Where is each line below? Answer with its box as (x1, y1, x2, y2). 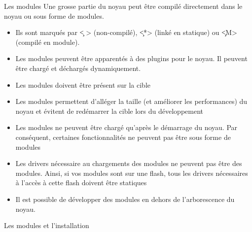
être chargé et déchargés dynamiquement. (15, 63, 141, 73)
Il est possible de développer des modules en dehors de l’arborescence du (15, 194, 235, 204)
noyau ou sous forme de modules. (4, 10, 104, 21)
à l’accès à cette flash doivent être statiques (15, 177, 147, 188)
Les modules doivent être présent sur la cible (15, 79, 150, 90)
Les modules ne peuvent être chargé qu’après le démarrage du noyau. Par (15, 122, 238, 133)
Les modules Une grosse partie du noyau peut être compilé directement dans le (4, 1, 243, 11)
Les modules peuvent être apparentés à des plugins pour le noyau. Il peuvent (15, 53, 248, 64)
